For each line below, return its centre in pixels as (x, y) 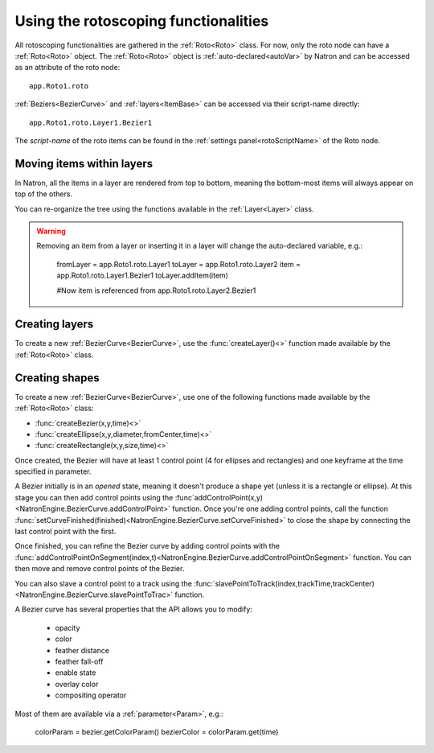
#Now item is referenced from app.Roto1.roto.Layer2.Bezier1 (156, 290)
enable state (76, 673)
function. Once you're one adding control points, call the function (280, 509)
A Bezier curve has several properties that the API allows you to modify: (134, 609)
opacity (68, 627)
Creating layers (54, 325)
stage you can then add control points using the (94, 497)
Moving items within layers (84, 164)
